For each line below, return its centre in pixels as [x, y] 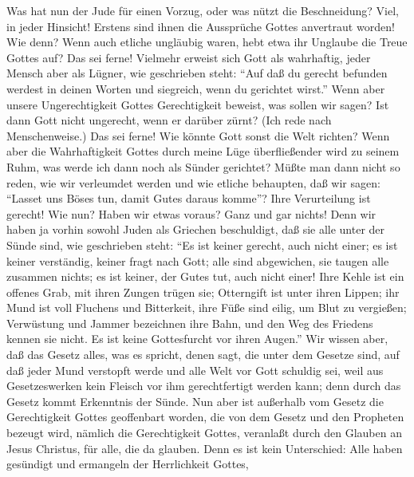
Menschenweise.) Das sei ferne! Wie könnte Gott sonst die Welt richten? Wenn [198, 135]
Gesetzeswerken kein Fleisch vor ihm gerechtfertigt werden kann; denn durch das [204, 386]
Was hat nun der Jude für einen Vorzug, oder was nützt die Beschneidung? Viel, [203, 10]
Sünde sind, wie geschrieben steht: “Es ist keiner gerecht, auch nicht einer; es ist [202, 244]
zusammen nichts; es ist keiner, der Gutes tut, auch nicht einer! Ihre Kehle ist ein [205, 276]
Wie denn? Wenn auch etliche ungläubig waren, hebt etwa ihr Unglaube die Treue [207, 42]
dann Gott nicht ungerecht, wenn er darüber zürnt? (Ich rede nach [169, 120]
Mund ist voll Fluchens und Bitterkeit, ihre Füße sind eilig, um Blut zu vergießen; [207, 307]
